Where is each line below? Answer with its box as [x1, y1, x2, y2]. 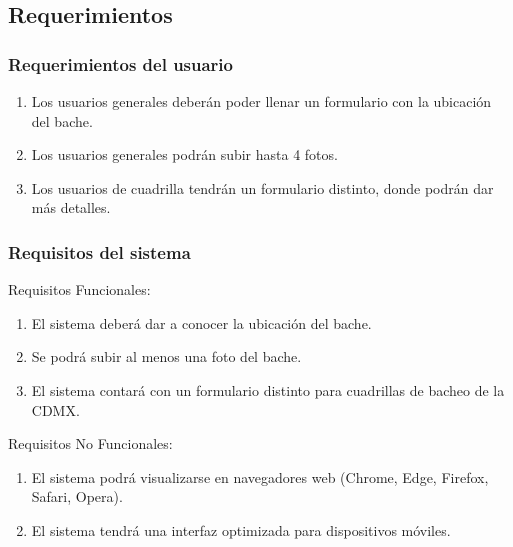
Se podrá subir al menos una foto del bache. [31, 346, 302, 367]
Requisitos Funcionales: [8, 279, 151, 300]
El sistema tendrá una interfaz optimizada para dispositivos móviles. [31, 519, 451, 540]
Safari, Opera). [31, 486, 123, 507]
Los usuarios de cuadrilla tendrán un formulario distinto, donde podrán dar [31, 177, 494, 198]
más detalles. [31, 197, 111, 218]
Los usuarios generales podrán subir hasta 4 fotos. [31, 144, 338, 165]
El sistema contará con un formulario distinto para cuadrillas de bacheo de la [31, 379, 505, 400]
